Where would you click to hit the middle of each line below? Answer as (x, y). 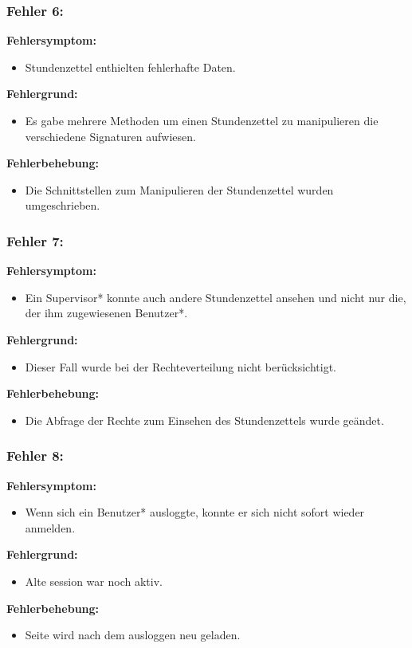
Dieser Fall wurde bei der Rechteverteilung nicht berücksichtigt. (181, 366)
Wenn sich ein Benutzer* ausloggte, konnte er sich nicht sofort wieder (195, 512)
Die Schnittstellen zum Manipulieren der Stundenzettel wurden (179, 189)
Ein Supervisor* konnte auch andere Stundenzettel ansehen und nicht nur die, (216, 297)
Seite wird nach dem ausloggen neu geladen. (133, 635)
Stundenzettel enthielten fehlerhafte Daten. (130, 67)
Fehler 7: (35, 240)
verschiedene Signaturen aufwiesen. (110, 136)
